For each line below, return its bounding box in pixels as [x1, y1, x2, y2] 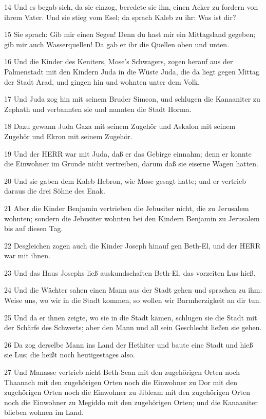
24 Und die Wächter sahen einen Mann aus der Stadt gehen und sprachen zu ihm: [4, 284, 262, 295]
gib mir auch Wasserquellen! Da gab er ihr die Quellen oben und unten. [4, 39, 230, 49]
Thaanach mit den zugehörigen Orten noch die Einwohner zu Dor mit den [4, 376, 238, 387]
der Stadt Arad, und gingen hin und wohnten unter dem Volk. [4, 76, 200, 87]
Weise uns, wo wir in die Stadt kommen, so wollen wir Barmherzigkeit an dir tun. [4, 295, 261, 306]
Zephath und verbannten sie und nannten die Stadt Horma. [4, 103, 192, 114]
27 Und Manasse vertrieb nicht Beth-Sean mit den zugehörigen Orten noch [4, 367, 240, 377]
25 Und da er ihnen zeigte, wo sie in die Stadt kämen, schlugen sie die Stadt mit [4, 312, 257, 322]
